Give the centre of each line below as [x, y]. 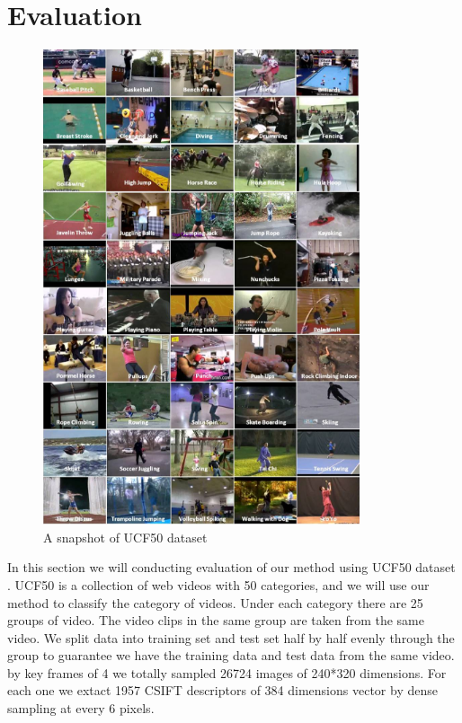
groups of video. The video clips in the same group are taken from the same [216, 620]
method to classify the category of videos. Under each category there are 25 [215, 602]
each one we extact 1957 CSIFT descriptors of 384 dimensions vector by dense [222, 690]
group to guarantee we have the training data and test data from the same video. [231, 655]
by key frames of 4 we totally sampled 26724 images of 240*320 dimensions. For [227, 672]
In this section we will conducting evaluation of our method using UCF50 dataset [231, 567]
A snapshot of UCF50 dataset [125, 537]
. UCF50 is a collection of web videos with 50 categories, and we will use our [218, 584]
